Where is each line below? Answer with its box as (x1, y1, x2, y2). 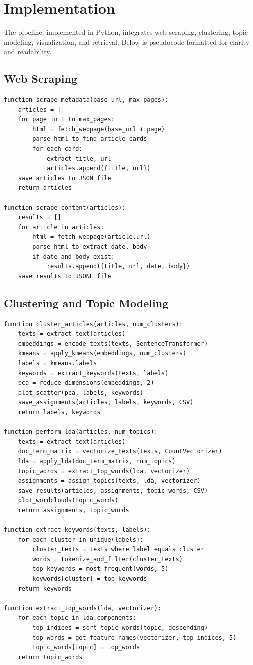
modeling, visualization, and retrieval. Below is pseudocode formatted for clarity (4, 36, 250, 47)
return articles (18, 184, 72, 192)
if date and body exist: (32, 253, 115, 260)
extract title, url (46, 155, 111, 162)
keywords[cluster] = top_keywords (32, 575, 147, 583)
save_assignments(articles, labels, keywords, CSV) (18, 399, 194, 406)
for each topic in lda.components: (18, 614, 136, 622)
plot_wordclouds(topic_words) (18, 497, 119, 504)
